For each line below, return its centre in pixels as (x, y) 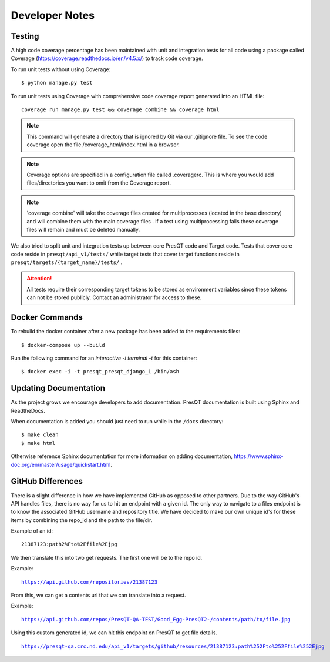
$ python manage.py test (57, 83)
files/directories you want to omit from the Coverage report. (99, 183)
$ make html (38, 443)
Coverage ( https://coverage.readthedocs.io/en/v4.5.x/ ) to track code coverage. (107, 58)
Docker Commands (47, 317)
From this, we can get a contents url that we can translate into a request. (98, 595)
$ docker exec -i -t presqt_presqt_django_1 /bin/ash (100, 372)
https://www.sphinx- (259, 456)
